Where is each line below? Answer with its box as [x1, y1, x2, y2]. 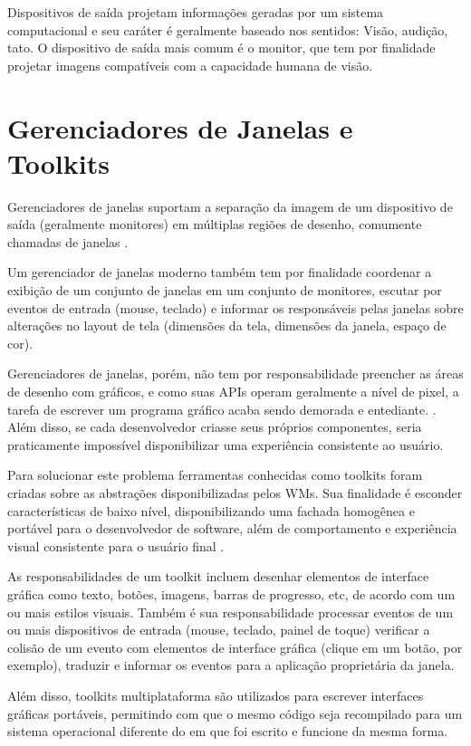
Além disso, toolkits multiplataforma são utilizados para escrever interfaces [7, 685, 424, 704]
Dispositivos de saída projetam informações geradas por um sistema [7, 3, 384, 21]
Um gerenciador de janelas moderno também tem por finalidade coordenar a [7, 263, 432, 282]
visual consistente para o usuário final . [7, 536, 225, 555]
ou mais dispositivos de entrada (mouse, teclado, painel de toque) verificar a [7, 620, 430, 639]
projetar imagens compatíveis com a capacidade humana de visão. [7, 55, 373, 74]
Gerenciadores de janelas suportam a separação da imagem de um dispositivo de [7, 196, 453, 215]
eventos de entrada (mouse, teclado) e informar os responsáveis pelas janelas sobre [7, 298, 464, 317]
